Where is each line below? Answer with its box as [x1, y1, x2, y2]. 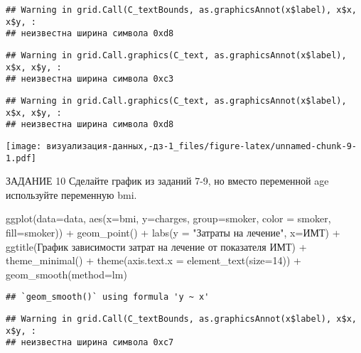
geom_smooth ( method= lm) [6, 266, 127, 281]
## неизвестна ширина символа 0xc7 [6, 337, 174, 348]
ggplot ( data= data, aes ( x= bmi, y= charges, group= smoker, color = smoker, [6, 211, 331, 226]
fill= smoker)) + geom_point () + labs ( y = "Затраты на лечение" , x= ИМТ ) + [6, 225, 340, 239]
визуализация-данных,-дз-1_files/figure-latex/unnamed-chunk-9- [46, 141, 357, 151]
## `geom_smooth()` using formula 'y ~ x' [6, 292, 210, 303]
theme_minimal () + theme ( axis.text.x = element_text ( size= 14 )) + [6, 253, 301, 268]
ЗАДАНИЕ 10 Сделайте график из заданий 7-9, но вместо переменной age [6, 173, 329, 188]
